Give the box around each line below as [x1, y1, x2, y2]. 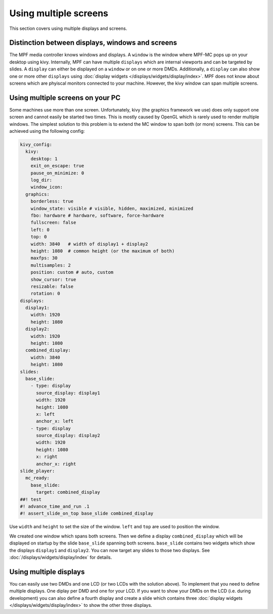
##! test [20, 496, 42, 502]
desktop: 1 [30, 156, 58, 162]
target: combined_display [36, 489, 101, 495]
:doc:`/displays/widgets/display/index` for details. [9, 554, 112, 560]
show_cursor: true [30, 276, 76, 282]
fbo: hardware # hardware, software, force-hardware [30, 212, 164, 218]
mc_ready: [25, 475, 50, 481]
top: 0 [30, 234, 47, 240]
